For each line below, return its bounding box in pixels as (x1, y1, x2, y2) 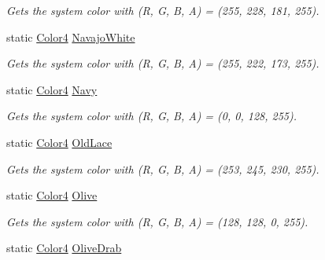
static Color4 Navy (6, 81, 98, 97)
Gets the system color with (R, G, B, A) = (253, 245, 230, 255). (6, 160, 319, 177)
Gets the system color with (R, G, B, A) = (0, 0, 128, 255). (6, 108, 297, 124)
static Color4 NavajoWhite (6, 28, 135, 45)
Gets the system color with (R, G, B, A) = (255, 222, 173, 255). (6, 55, 319, 71)
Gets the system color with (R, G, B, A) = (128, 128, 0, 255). (6, 213, 308, 229)
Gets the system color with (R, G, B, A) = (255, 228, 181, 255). (6, 2, 319, 18)
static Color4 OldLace (6, 134, 113, 150)
